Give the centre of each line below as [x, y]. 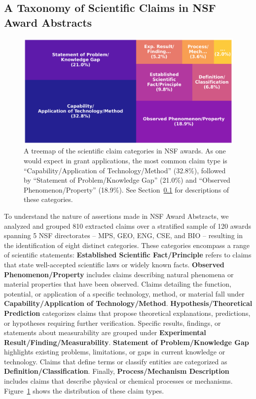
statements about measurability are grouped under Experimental [105, 332]
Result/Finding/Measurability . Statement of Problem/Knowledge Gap [127, 342]
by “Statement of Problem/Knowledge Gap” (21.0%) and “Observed [127, 180]
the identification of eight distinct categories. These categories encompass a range [127, 245]
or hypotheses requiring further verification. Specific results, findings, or [112, 323]
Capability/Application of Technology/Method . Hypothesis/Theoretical [128, 303]
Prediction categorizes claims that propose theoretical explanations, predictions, [127, 313]
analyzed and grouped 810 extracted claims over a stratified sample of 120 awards [128, 225]
